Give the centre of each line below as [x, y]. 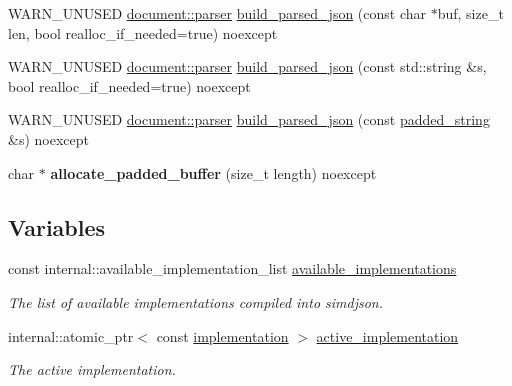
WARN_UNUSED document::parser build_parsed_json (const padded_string [249, 119]
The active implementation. [92, 369]
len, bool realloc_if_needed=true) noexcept [143, 32]
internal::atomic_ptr [71, 335]
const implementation [222, 335]
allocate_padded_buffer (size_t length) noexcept [213, 172]
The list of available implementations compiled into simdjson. [196, 301]
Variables [57, 226]
